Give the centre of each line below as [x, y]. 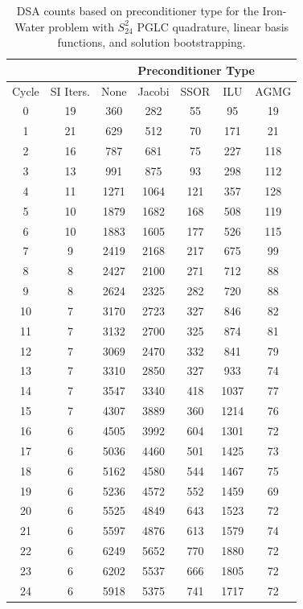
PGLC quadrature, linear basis [213, 26]
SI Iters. [70, 91]
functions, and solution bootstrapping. [151, 42]
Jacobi [154, 91]
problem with [81, 26]
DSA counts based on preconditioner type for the [137, 10]
